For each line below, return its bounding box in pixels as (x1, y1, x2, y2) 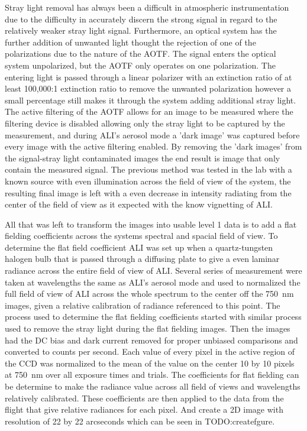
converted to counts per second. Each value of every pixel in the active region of (5, 345, 295, 358)
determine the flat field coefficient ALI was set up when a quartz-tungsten (5, 241, 273, 253)
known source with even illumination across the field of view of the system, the (5, 174, 291, 187)
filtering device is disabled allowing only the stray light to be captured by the (5, 116, 285, 129)
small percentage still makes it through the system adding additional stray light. (5, 93, 296, 106)
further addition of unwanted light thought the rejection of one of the (5, 35, 256, 48)
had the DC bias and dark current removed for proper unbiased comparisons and (5, 333, 298, 346)
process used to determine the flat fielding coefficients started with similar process (5, 310, 302, 323)
